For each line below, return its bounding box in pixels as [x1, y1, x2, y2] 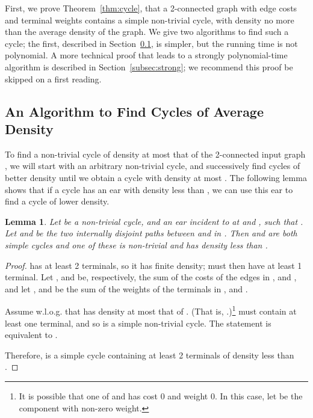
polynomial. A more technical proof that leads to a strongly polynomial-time [5, 49, 288, 61]
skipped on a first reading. [5, 72, 102, 85]
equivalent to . [5, 328, 58, 341]
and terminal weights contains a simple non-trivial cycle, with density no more [5, 13, 294, 26]
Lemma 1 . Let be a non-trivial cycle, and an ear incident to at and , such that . [5, 215, 303, 227]
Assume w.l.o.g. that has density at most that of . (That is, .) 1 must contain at [5, 303, 297, 317]
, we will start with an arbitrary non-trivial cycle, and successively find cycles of [5, 159, 300, 172]
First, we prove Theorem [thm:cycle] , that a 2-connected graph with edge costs [5, 2, 297, 14]
